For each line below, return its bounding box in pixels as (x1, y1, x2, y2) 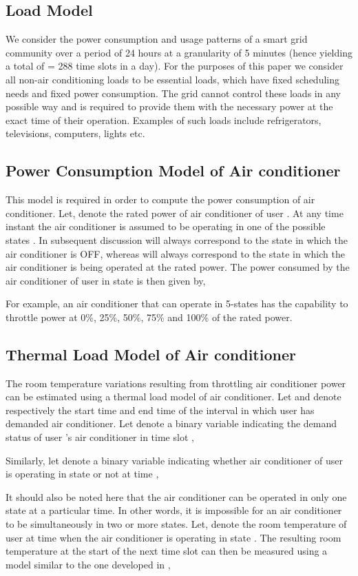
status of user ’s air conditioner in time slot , (6, 430, 194, 444)
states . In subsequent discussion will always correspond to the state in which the (6, 232, 348, 247)
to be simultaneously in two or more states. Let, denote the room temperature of (6, 517, 347, 531)
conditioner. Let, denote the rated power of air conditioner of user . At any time (6, 205, 344, 220)
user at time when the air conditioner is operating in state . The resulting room (6, 530, 341, 544)
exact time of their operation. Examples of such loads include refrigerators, (6, 112, 322, 127)
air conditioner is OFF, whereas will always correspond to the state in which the (6, 246, 345, 260)
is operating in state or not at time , (6, 466, 159, 481)
